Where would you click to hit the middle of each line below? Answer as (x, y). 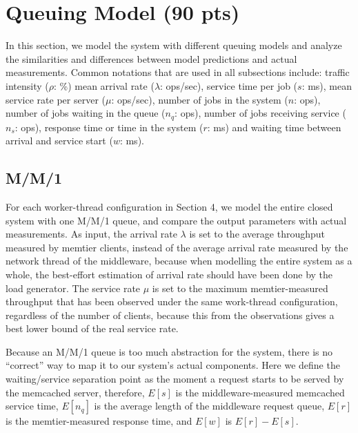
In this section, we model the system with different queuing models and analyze (174, 45)
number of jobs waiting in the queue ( (86, 113)
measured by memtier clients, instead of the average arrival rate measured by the (177, 247)
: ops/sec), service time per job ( (229, 85)
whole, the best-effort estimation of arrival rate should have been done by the (169, 274)
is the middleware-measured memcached (260, 392)
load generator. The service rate (73, 288)
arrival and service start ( (59, 141)
